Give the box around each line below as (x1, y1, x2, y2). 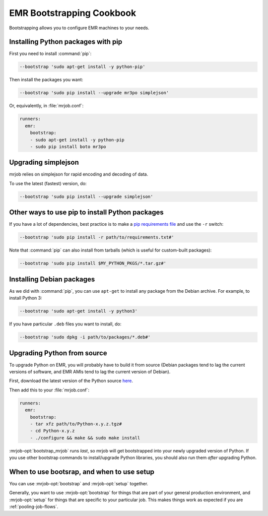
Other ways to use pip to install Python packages (9, 208, 164, 217)
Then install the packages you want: (9, 77, 83, 83)
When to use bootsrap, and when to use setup (9, 467, 155, 476)
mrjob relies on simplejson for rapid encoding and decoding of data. (9, 171, 148, 177)
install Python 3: (9, 295, 42, 301)
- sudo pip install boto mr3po (30, 144, 106, 149)
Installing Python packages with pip (9, 38, 123, 46)
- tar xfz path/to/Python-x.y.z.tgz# (30, 421, 122, 427)
